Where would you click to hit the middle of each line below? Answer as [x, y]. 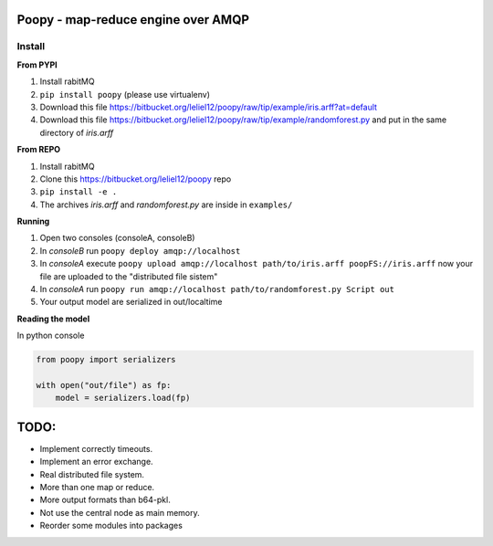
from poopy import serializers [106, 360]
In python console [51, 336]
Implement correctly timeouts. [96, 448]
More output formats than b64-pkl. [105, 500]
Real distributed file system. [92, 474]
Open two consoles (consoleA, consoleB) [117, 238]
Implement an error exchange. [97, 462]
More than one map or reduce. [97, 488]
